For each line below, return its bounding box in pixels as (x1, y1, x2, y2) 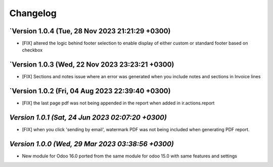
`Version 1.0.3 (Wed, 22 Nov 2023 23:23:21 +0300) (9, 61, 174, 69)
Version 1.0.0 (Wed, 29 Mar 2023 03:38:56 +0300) (9, 139, 174, 148)
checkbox (22, 47, 43, 53)
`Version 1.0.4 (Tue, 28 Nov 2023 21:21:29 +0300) (9, 27, 171, 35)
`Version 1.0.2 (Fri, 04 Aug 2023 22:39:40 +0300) (9, 87, 171, 95)
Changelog (9, 8, 57, 19)
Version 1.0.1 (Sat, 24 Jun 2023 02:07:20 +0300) (9, 114, 167, 122)
